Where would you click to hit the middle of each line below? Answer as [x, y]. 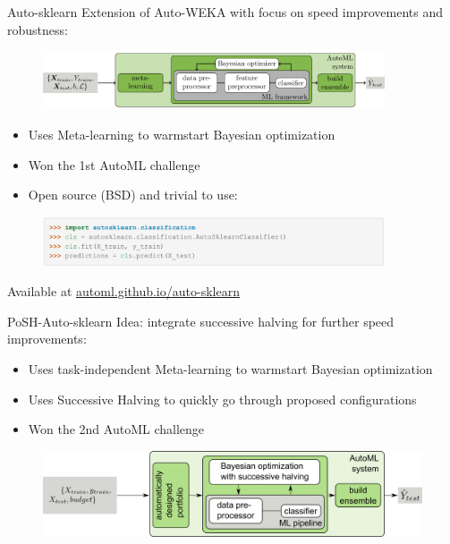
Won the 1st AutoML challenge [114, 164]
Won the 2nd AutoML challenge [116, 429]
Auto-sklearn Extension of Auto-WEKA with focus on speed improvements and [225, 12]
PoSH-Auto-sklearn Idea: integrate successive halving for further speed [201, 321]
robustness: [38, 29]
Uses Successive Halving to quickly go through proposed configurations [222, 399]
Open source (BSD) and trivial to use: [133, 195]
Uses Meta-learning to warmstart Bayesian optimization [182, 135]
